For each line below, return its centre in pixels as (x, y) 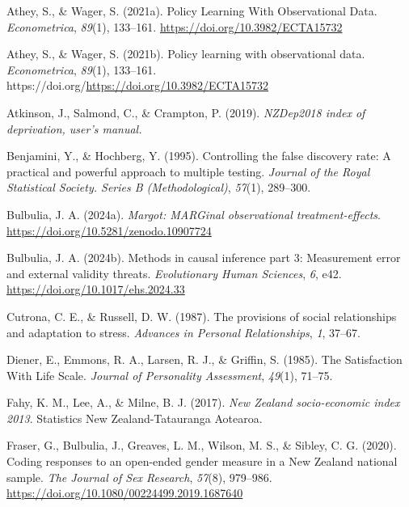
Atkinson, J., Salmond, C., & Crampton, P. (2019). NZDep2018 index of (186, 112)
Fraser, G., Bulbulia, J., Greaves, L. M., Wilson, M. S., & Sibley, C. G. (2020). (202, 445)
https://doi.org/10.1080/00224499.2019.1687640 (125, 493)
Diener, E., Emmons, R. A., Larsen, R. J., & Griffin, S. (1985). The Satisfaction (204, 359)
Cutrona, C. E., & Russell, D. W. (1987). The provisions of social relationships (202, 316)
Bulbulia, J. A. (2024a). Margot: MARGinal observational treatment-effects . (194, 214)
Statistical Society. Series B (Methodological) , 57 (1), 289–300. (159, 187)
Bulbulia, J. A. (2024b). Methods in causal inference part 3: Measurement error (204, 258)
